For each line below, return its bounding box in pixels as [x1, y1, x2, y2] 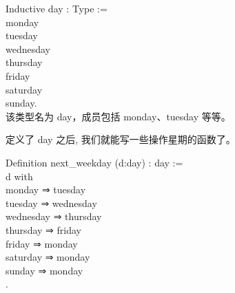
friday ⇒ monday [6, 236, 78, 250]
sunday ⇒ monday [6, 263, 83, 277]
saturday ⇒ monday [6, 250, 90, 264]
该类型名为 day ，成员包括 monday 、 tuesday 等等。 [6, 109, 231, 123]
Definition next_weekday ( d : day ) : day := [6, 155, 183, 169]
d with [6, 169, 33, 183]
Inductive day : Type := [6, 1, 108, 15]
